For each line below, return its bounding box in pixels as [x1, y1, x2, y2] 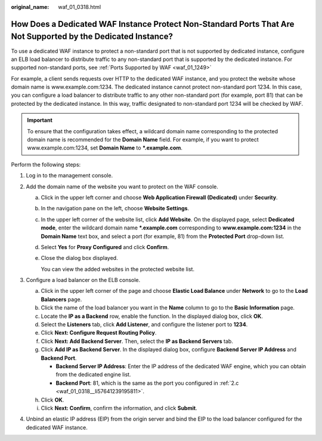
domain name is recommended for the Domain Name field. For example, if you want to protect [27, 136, 259, 143]
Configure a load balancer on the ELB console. [26, 277, 141, 284]
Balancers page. [41, 296, 82, 303]
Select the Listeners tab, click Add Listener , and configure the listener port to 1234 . [41, 321, 248, 328]
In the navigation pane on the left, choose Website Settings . [41, 205, 190, 212]
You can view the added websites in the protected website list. [41, 265, 195, 272]
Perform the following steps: [11, 161, 81, 168]
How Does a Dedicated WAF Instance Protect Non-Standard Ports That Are [11, 19, 295, 29]
